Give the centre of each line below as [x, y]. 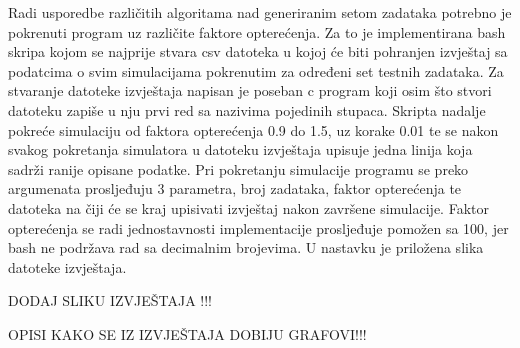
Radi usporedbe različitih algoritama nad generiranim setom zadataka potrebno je [260, 12]
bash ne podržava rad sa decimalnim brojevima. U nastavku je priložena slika [246, 247]
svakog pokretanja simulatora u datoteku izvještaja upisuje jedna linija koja [240, 149]
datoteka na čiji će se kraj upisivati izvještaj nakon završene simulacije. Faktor [248, 207]
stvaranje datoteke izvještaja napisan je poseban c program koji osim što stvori [250, 90]
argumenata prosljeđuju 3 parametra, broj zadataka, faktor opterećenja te [235, 188]
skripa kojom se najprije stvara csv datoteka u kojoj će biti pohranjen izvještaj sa [258, 51]
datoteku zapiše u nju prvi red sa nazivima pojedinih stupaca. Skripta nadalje [247, 109]
